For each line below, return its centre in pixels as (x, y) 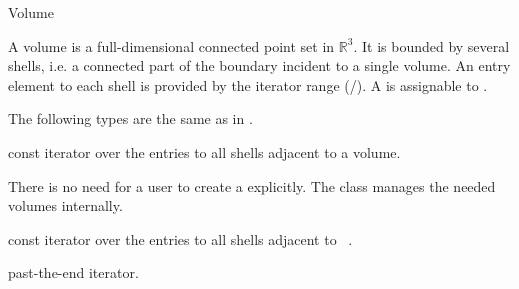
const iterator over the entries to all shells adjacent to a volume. (204, 151)
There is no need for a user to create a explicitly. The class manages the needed (252, 185)
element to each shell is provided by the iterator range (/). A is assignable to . (248, 84)
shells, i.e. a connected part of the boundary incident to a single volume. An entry (259, 65)
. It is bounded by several (431, 45)
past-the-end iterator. (73, 272)
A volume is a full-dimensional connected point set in (171, 45)
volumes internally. (65, 205)
